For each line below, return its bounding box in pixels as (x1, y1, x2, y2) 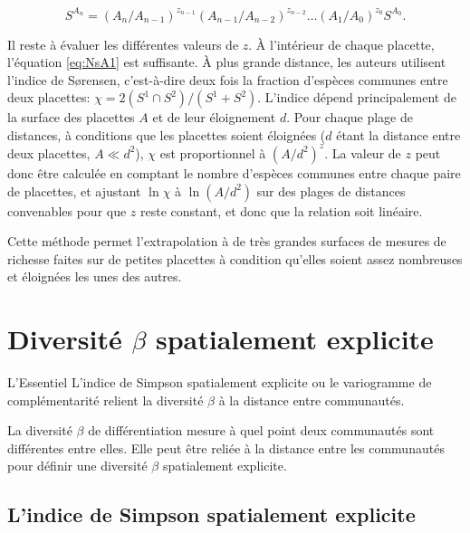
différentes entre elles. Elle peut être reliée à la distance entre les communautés (7, 438, 445, 457)
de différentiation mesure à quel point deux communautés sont (88, 421, 435, 440)
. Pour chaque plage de (286, 108, 414, 127)
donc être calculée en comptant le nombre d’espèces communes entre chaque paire (7, 163, 461, 182)
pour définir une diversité (7, 456, 148, 475)
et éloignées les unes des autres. (7, 267, 182, 286)
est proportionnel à (159, 143, 266, 162)
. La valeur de (324, 143, 401, 162)
